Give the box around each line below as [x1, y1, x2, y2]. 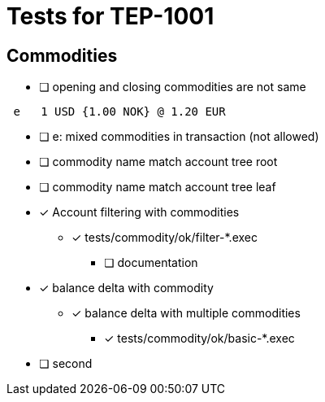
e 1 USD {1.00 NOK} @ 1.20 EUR [13, 105, 226, 119]
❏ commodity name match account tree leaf [39, 180, 276, 194]
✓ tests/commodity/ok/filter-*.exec [71, 230, 258, 245]
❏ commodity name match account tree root [39, 155, 278, 169]
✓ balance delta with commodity [39, 281, 214, 295]
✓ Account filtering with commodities [39, 205, 240, 220]
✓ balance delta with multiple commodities [71, 306, 301, 321]
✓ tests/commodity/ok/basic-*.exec [104, 331, 295, 346]
